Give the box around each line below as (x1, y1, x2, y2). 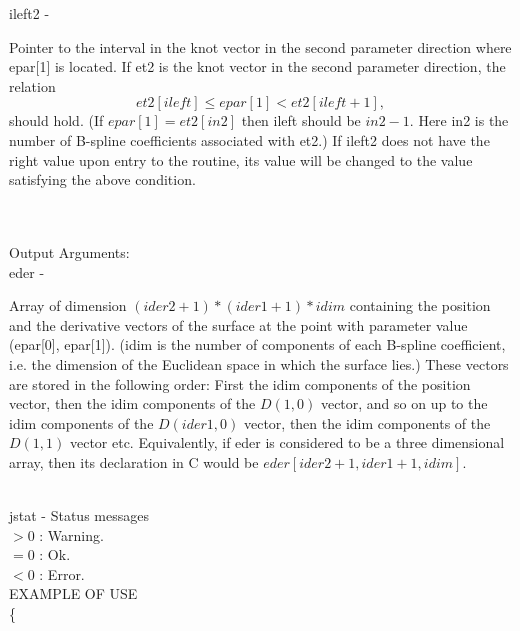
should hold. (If (9, 110, 104, 131)
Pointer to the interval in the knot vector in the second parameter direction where (9, 36, 512, 57)
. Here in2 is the (409, 110, 509, 131)
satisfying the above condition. (9, 169, 196, 190)
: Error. (39, 563, 85, 584)
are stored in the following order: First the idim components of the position (9, 373, 471, 394)
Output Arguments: (9, 241, 130, 262)
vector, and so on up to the (320, 393, 488, 414)
